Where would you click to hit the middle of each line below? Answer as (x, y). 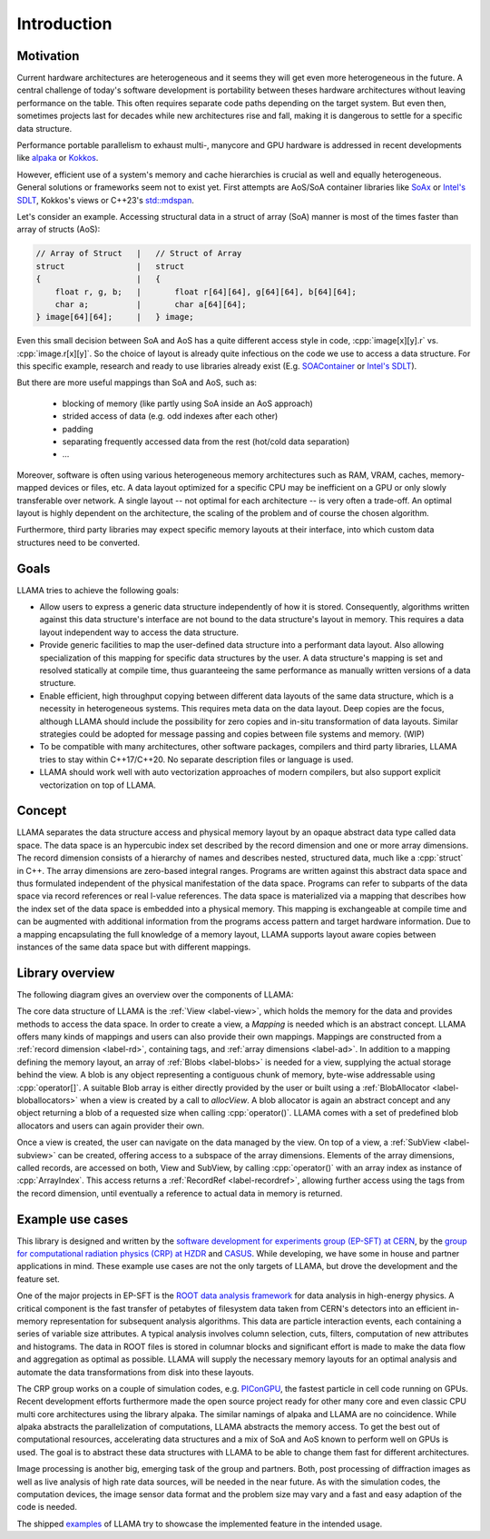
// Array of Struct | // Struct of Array (139, 253)
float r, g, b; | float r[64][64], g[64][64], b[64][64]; (206, 292)
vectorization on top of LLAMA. (98, 785)
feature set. (39, 1279)
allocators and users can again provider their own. (111, 1126)
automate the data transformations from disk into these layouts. (135, 1372)
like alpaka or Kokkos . (58, 158)
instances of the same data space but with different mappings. (134, 947)
